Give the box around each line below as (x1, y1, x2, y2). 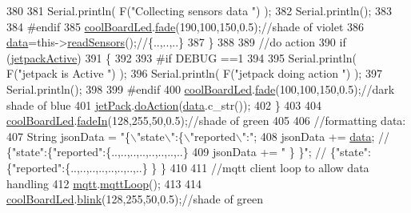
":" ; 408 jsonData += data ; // (241, 127, 390, 144)
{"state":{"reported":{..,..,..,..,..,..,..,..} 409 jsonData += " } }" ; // (6, 143, 327, 160)
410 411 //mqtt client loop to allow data (170, 159, 369, 175)
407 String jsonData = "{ (6, 127, 130, 144)
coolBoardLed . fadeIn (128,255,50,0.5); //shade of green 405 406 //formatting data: (6, 112, 406, 129)
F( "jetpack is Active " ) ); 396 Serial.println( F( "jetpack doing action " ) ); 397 (6, 65, 382, 82)
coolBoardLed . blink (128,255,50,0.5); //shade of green (6, 191, 264, 207)
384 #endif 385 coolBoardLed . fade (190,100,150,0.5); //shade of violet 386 (6, 18, 365, 34)
